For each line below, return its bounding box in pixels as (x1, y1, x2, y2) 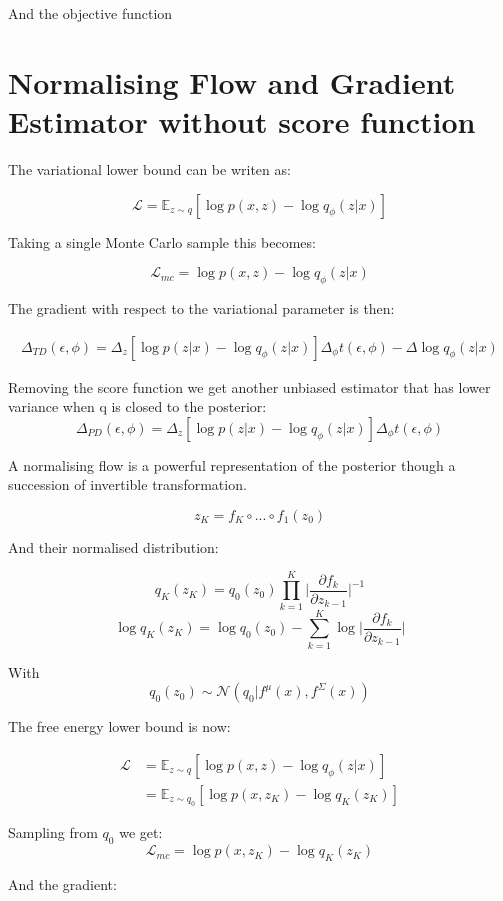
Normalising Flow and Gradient (8, 61, 456, 102)
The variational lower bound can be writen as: (8, 158, 291, 179)
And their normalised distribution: (8, 536, 219, 557)
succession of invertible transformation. (8, 474, 247, 495)
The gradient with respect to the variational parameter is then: (8, 297, 395, 318)
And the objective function (8, 3, 173, 23)
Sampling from (8, 822, 98, 843)
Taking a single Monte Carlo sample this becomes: (8, 231, 316, 252)
